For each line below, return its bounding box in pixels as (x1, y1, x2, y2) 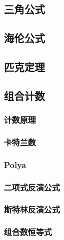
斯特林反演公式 (4, 203, 60, 216)
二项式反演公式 (4, 181, 60, 193)
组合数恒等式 (4, 226, 52, 238)
